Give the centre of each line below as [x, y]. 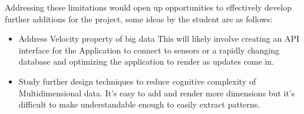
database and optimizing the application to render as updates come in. [146, 61]
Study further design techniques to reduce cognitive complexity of [137, 81]
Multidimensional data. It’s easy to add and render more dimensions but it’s [157, 93]
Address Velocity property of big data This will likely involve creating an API [159, 38]
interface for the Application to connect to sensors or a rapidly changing [149, 50]
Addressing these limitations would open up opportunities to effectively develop [148, 7]
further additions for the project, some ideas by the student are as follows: [139, 19]
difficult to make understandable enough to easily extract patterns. [139, 104]
